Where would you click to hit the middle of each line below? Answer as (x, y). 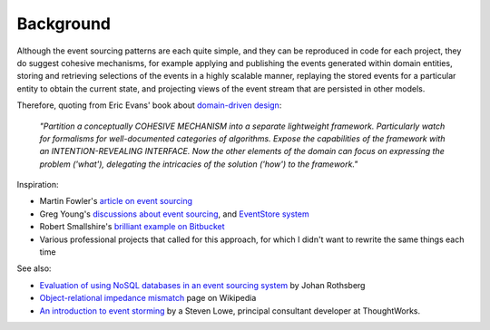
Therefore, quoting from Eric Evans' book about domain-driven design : (149, 105)
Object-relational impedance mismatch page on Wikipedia (148, 298)
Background (64, 24)
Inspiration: (38, 185)
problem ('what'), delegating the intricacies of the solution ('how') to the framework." (199, 164)
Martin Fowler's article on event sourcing (116, 201)
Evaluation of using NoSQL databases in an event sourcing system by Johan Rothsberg (202, 285)
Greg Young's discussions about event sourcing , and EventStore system (174, 214)
